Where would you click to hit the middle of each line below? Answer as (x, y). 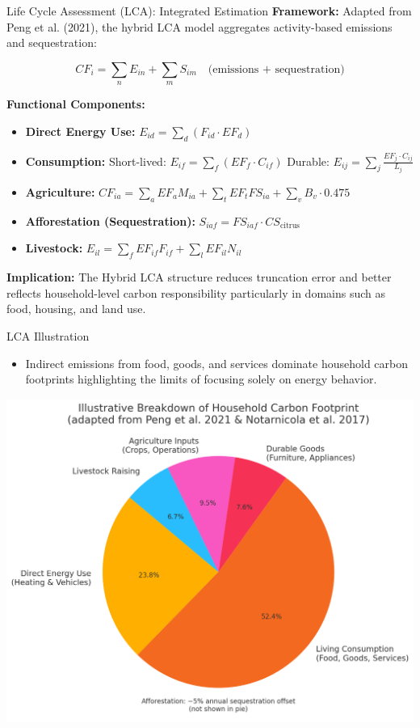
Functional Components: (76, 104)
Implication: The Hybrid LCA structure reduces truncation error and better (199, 277)
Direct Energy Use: (80, 131)
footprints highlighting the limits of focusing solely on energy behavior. (201, 379)
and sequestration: (52, 42)
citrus (290, 226)
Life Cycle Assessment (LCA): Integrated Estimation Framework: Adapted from (209, 11)
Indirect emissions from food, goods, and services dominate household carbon (217, 363)
